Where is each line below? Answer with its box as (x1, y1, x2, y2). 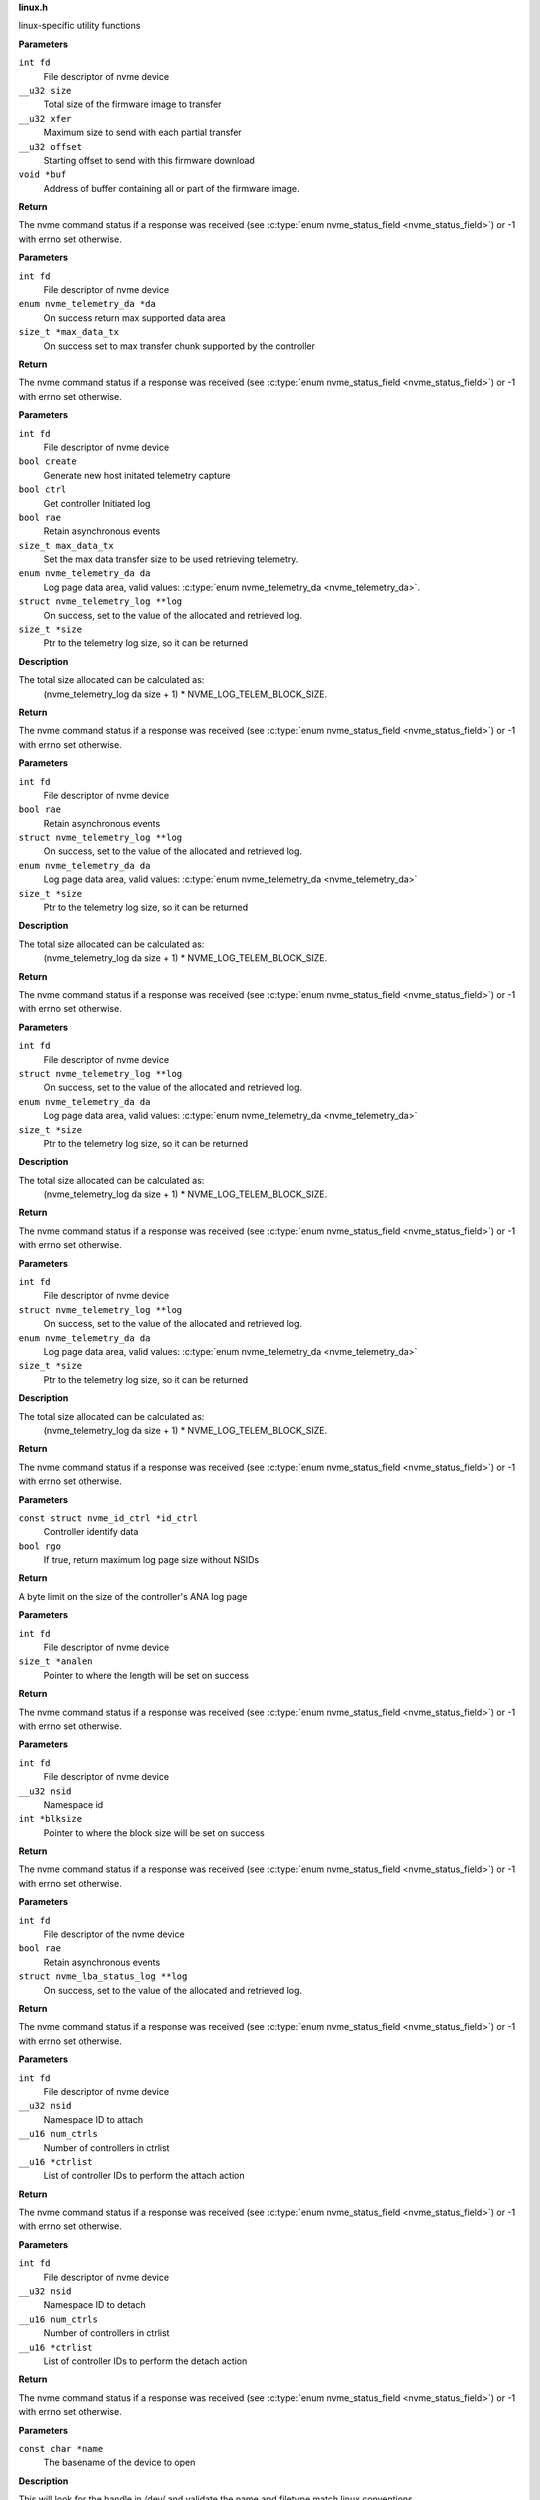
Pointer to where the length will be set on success (43, 1669, 250, 1681)
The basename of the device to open (43, 2456, 196, 2469)
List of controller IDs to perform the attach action (43, 2170, 245, 2182)
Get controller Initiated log (43, 497, 151, 509)
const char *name (18, 2443, 104, 2454)
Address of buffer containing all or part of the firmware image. (43, 182, 300, 194)
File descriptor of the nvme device (43, 1928, 185, 1940)
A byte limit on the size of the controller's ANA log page (18, 1590, 248, 1602)
